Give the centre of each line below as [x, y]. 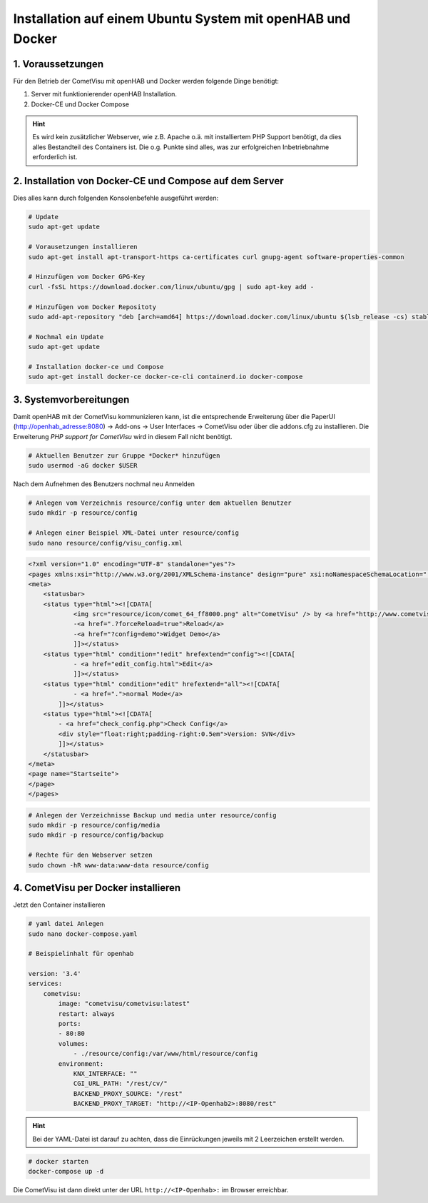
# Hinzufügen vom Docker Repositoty [92, 307]
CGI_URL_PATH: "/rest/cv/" [120, 1084]
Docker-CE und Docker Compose [80, 104]
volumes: [73, 1043]
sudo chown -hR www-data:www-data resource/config [119, 865]
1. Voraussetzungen [58, 64]
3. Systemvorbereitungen [71, 399]
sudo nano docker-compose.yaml [83, 934]
